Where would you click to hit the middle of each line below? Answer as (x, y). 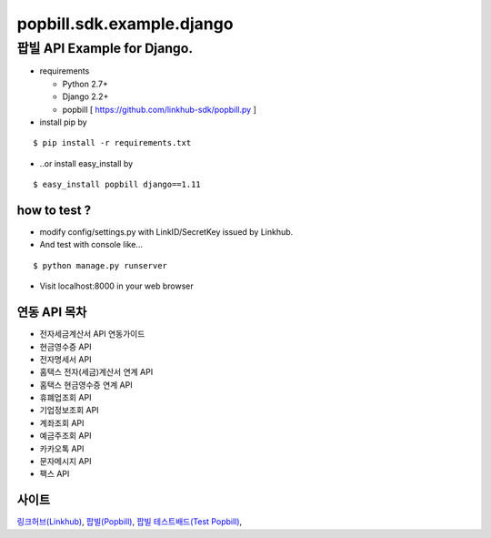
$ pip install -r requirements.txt (112, 143)
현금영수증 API (65, 347)
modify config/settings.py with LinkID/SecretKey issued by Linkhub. (166, 232)
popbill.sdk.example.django (125, 24)
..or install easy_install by (86, 163)
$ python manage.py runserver (100, 265)
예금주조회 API (65, 436)
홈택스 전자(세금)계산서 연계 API (96, 372)
